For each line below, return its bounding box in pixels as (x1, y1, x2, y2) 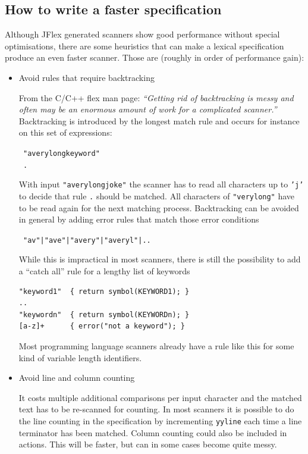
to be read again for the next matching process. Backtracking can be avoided (18, 201, 299, 214)
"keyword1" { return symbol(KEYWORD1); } (18, 287, 190, 296)
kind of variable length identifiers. (18, 351, 142, 364)
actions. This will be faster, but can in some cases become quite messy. (18, 438, 277, 450)
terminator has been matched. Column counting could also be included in (18, 426, 287, 439)
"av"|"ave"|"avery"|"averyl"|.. (23, 236, 151, 245)
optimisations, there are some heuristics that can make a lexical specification (5, 39, 284, 52)
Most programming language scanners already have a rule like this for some (18, 339, 294, 352)
